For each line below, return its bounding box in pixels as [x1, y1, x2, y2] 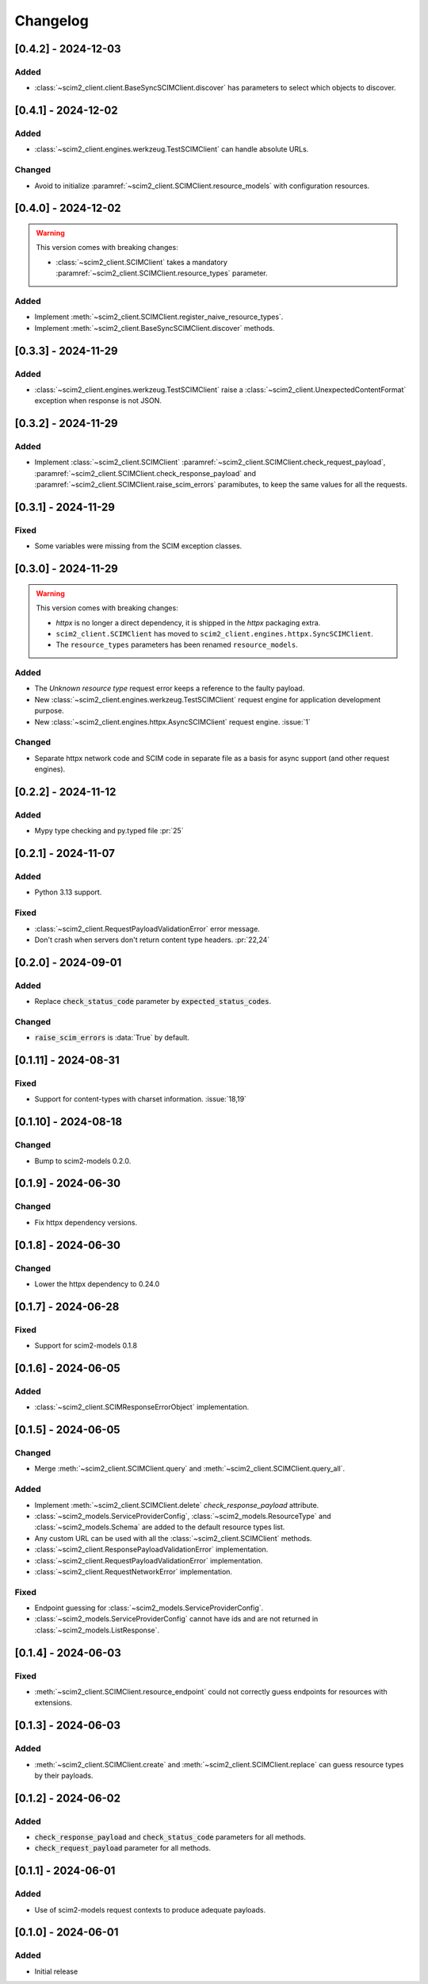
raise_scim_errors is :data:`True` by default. [34, 1032, 190, 1043]
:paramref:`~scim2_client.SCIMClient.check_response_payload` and [34, 468, 257, 478]
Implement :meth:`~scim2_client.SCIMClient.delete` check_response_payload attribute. [34, 1500, 319, 1509]
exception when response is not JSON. [34, 396, 162, 406]
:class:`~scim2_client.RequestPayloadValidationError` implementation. [34, 1555, 263, 1565]
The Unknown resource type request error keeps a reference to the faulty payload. [34, 683, 305, 694]
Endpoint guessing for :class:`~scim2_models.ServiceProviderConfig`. [34, 1603, 264, 1613]
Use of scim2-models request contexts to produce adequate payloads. [34, 1905, 266, 1914]
